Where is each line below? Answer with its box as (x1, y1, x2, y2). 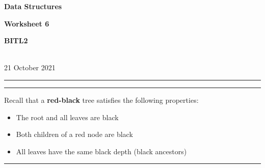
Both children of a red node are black (16, 129, 133, 139)
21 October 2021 (4, 62, 56, 73)
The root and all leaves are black (16, 111, 119, 122)
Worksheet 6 (4, 18, 49, 29)
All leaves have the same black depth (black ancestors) (16, 146, 187, 156)
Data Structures (4, 1, 62, 11)
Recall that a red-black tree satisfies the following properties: (4, 94, 199, 105)
